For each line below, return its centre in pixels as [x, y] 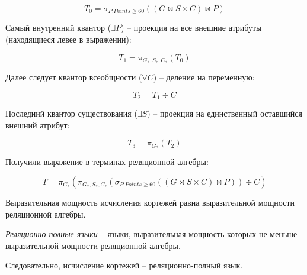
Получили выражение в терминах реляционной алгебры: [107, 162]
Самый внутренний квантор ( [58, 27]
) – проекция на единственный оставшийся [225, 113]
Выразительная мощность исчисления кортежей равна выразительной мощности [150, 203]
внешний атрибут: [38, 124]
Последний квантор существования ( [71, 113]
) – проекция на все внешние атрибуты [191, 27]
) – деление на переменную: [204, 77]
